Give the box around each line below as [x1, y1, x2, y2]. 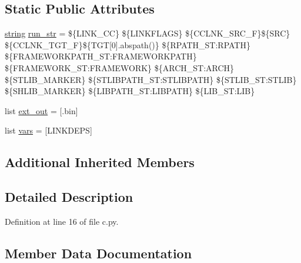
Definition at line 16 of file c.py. [5, 215, 119, 227]
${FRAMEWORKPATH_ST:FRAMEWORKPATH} [5, 50, 197, 62]
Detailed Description [5, 188, 133, 206]
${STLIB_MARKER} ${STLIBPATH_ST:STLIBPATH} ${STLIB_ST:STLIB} [5, 73, 297, 85]
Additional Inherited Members [5, 153, 195, 171]
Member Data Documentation [5, 244, 192, 262]
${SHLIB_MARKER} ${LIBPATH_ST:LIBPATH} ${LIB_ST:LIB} [5, 85, 255, 97]
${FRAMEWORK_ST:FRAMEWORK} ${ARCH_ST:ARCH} [5, 61, 235, 74]
